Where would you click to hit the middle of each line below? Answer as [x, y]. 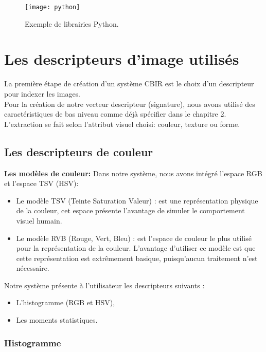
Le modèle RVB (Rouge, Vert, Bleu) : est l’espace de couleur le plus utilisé [134, 238]
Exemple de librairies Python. [72, 23]
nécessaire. [33, 268]
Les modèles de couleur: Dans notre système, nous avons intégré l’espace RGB [133, 173]
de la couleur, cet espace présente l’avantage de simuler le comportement [130, 210]
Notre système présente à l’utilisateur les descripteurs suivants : [104, 285]
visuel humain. [39, 220]
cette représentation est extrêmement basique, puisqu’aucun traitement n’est [137, 258]
